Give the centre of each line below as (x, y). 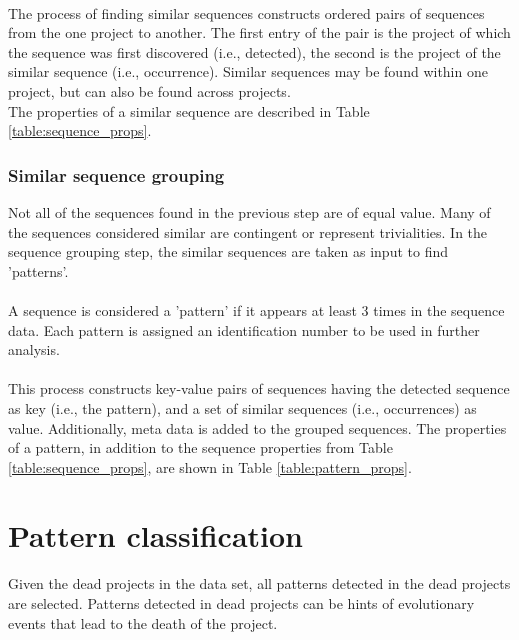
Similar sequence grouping (116, 174)
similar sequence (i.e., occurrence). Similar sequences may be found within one (248, 71)
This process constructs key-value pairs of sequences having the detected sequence (259, 388)
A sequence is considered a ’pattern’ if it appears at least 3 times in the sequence (256, 309)
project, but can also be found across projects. (149, 90)
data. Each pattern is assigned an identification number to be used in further (244, 329)
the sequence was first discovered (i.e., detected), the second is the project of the (254, 51)
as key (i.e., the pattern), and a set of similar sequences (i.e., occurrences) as (242, 407)
